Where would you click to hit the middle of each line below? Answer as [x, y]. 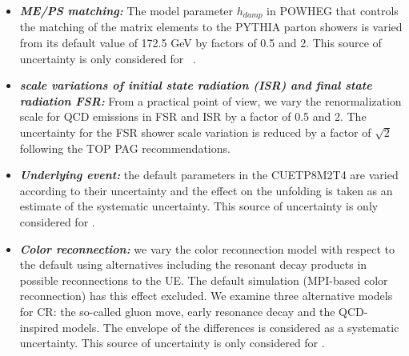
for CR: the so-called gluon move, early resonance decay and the [177, 311]
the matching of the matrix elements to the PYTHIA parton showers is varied [211, 27]
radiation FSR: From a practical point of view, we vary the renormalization [211, 100]
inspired [39, 327]
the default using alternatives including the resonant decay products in [193, 264]
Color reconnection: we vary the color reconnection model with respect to [207, 248]
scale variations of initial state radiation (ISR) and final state [196, 85]
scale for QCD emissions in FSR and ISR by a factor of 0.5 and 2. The [193, 116]
